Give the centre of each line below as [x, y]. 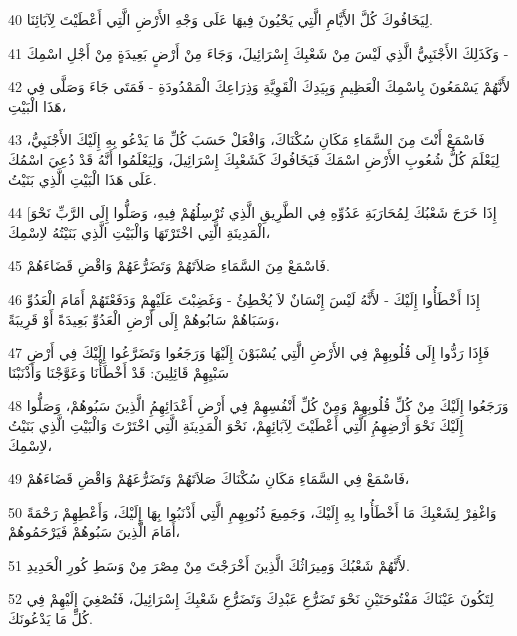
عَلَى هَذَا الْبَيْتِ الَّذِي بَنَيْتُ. [82, 178]
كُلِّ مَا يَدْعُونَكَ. [50, 618]
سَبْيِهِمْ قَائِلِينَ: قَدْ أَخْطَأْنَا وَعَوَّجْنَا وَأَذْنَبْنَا [119, 371]
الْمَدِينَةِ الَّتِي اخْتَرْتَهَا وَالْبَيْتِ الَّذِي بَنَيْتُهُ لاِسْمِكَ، [139, 231]
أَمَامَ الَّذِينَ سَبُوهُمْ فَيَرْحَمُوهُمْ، [94, 531]
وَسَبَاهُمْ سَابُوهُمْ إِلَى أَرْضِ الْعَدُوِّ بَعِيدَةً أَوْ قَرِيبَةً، [144, 318]
